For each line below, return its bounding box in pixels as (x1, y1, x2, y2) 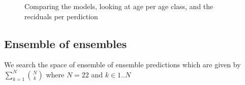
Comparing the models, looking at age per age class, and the (24, 1, 213, 11)
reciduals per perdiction (24, 11, 98, 21)
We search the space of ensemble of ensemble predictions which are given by (4, 59, 241, 70)
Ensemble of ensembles (4, 35, 127, 51)
